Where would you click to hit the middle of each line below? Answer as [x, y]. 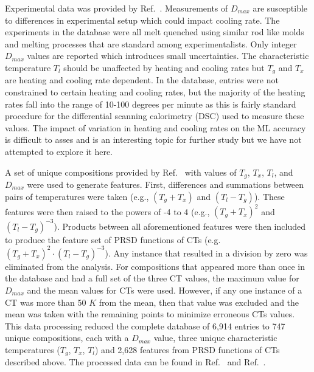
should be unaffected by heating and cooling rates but [164, 67]
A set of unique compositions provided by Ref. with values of [121, 172]
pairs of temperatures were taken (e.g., [77, 196]
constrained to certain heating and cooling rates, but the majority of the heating [155, 92]
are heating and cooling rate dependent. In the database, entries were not [142, 80]
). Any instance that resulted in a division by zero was [206, 253]
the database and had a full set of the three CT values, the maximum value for [152, 278]
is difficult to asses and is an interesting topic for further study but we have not [153, 139]
